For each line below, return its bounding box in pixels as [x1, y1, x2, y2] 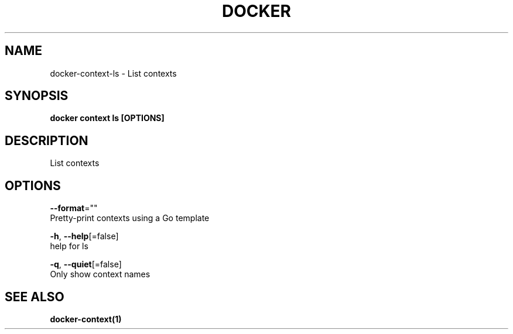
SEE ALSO [5, 289, 64, 304]
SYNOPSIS [5, 88, 69, 104]
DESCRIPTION [5, 133, 88, 148]
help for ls [50, 241, 88, 252]
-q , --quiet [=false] [50, 259, 122, 270]
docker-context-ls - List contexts [50, 68, 177, 78]
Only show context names [50, 269, 151, 280]
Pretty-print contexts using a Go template [50, 213, 210, 223]
